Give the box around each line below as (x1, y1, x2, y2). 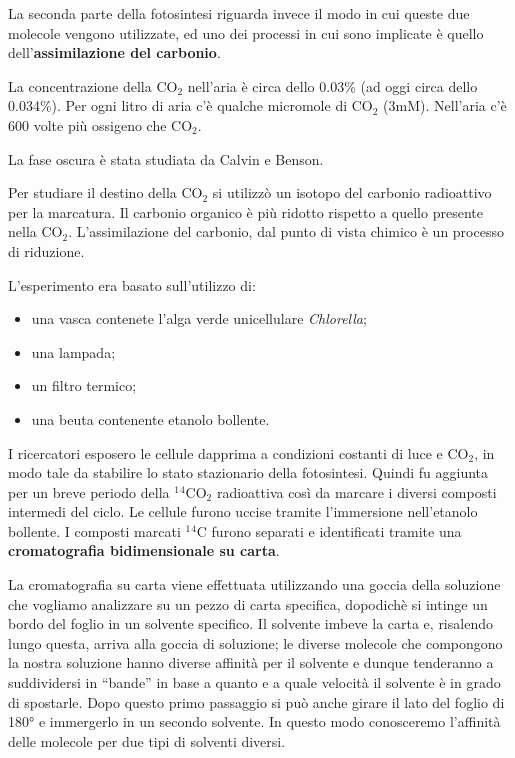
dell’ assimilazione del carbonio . (8, 42, 221, 63)
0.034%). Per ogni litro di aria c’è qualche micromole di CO (8, 95, 373, 116)
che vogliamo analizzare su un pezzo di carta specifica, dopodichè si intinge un (8, 593, 488, 614)
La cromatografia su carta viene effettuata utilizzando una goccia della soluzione (8, 574, 501, 595)
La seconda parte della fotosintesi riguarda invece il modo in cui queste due (8, 3, 470, 23)
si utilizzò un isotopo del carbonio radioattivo (212, 182, 492, 203)
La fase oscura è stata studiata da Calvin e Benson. (8, 148, 324, 169)
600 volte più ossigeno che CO (8, 114, 193, 135)
